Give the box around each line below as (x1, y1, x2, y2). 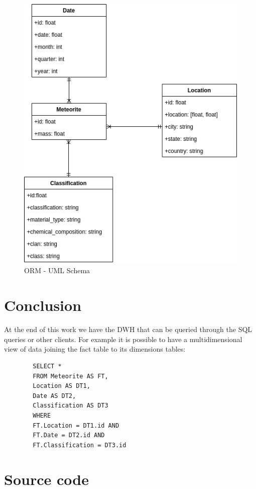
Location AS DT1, (33, 382, 90, 390)
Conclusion (4, 295, 82, 315)
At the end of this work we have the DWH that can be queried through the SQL (4, 324, 252, 335)
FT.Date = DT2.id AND (33, 432, 105, 439)
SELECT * (33, 362, 62, 370)
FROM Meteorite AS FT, (33, 372, 108, 380)
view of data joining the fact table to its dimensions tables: (4, 344, 186, 354)
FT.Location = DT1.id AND (33, 422, 119, 429)
